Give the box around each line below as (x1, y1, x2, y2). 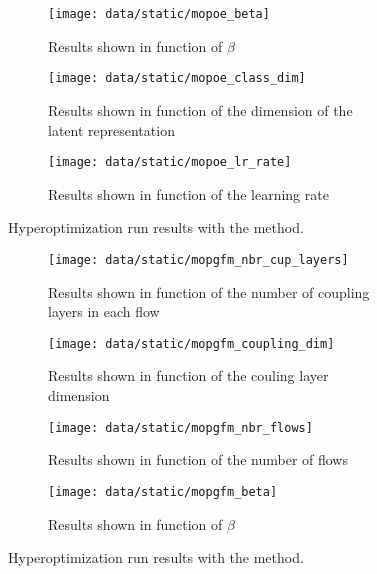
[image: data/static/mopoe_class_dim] (48, 71, 306, 86)
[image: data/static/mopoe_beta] (48, 7, 270, 21)
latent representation (48, 119, 175, 140)
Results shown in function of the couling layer (48, 365, 329, 386)
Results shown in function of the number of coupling (48, 281, 370, 302)
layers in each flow (48, 301, 160, 322)
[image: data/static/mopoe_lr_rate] (48, 155, 292, 170)
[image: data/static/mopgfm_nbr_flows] (48, 420, 313, 435)
